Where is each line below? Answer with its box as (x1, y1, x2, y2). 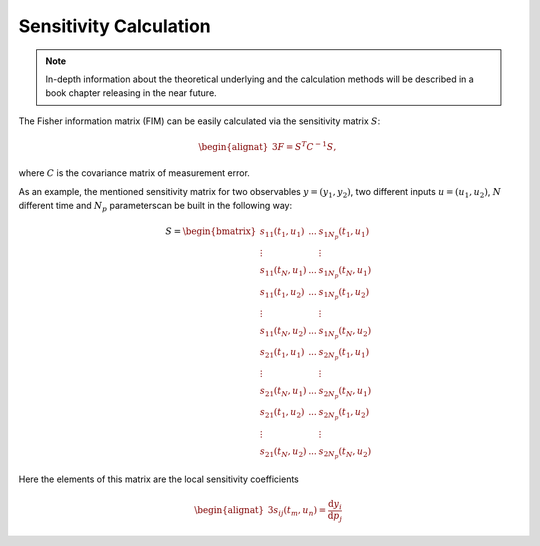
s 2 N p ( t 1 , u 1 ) (318, 346, 370, 362)
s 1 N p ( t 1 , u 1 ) (318, 226, 370, 241)
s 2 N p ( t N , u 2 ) (318, 445, 372, 460)
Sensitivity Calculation (18, 15, 212, 37)
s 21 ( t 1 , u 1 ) (260, 346, 305, 360)
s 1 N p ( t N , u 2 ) (318, 325, 372, 340)
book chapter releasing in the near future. (45, 87, 217, 99)
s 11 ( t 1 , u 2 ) (260, 286, 305, 300)
